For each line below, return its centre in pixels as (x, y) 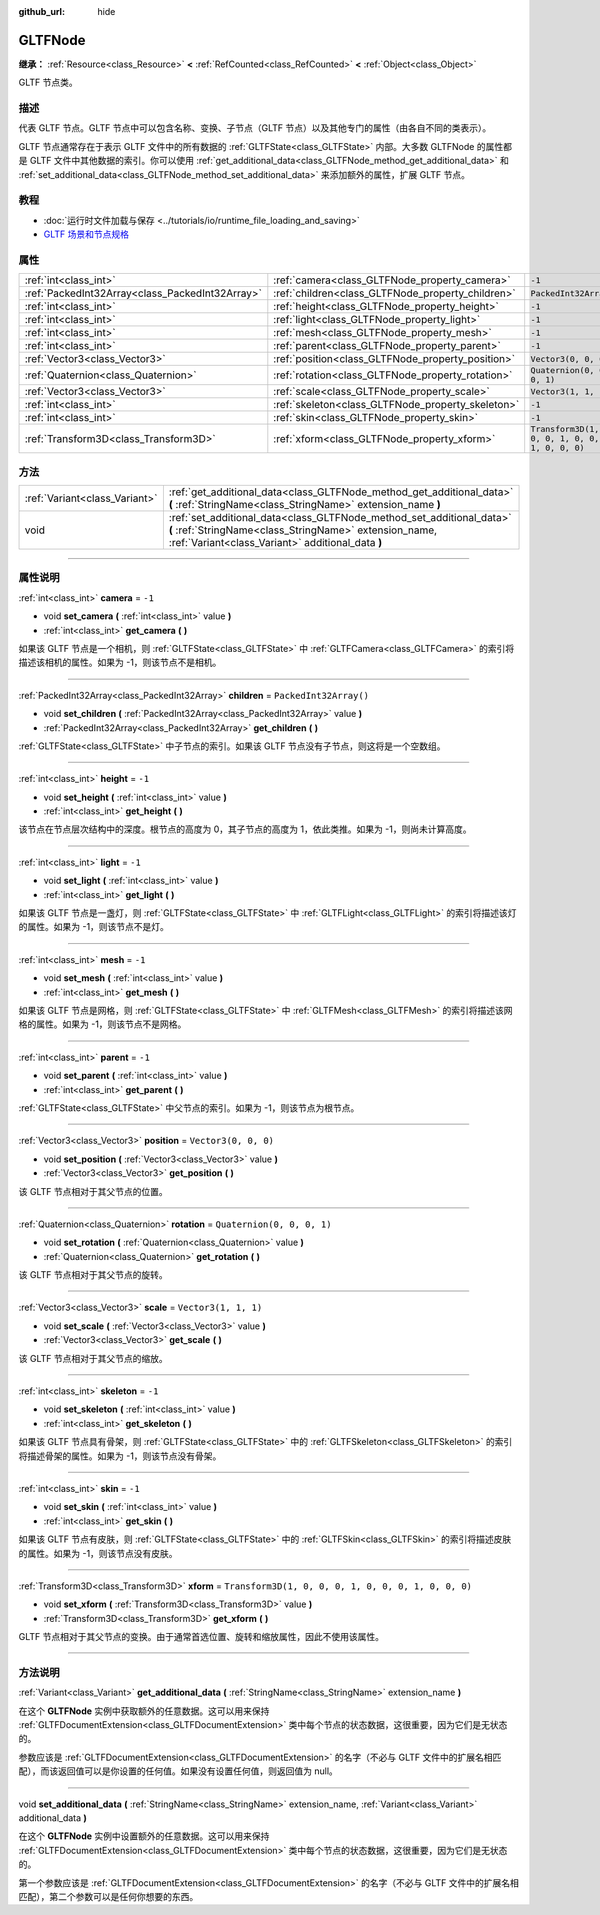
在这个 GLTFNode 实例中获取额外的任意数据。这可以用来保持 (144, 1711)
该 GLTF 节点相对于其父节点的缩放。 (93, 1358)
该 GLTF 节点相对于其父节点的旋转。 (93, 1275)
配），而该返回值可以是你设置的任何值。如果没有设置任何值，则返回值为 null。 (178, 1771)
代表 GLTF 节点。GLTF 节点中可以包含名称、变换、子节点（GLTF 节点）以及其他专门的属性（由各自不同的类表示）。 (255, 128)
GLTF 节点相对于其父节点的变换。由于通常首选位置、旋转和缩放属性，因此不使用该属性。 (201, 1637)
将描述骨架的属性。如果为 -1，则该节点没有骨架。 (120, 1456)
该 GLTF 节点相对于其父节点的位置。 (93, 1191)
